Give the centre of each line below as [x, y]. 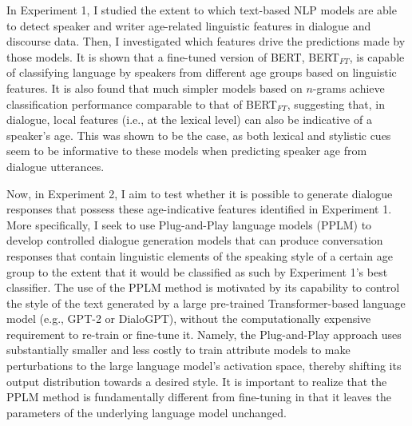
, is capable [377, 56]
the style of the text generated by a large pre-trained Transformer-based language [206, 303]
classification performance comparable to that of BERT [142, 104]
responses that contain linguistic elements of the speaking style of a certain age [200, 255]
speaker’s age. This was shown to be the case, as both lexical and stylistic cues [199, 135]
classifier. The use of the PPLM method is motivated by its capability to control [203, 287]
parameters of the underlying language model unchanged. [147, 412]
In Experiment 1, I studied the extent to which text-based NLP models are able [202, 10]
